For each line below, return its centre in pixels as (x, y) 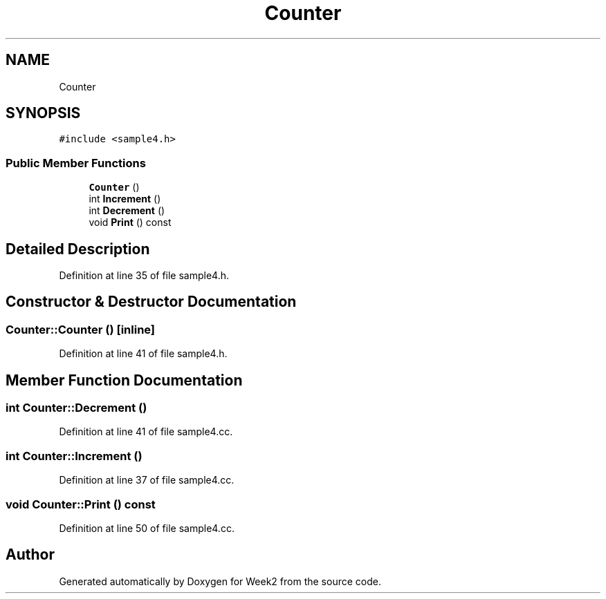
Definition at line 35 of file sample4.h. (144, 276)
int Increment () (125, 199)
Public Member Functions (76, 163)
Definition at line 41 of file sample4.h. (143, 354)
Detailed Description (78, 249)
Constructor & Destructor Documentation (151, 302)
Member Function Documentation (124, 380)
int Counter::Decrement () (76, 408)
